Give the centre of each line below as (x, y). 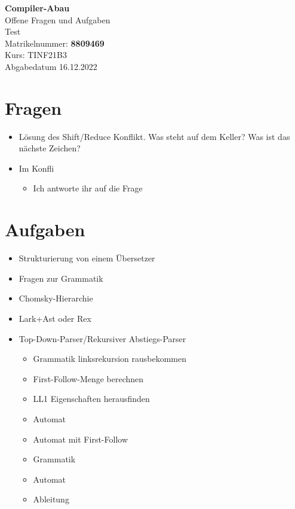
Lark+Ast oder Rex (55, 318)
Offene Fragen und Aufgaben (58, 19)
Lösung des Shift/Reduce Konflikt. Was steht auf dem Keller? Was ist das (154, 136)
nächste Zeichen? (50, 148)
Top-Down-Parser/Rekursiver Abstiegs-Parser (102, 338)
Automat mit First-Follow (80, 439)
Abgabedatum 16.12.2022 (51, 66)
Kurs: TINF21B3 (36, 55)
